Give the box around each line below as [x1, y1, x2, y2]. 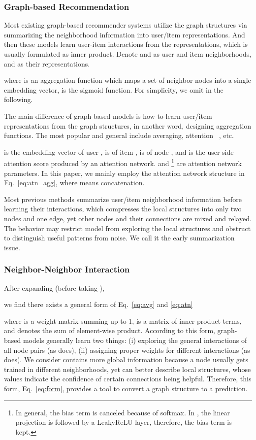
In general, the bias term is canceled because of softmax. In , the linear [15, 407, 230, 417]
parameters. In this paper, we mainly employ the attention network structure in [4, 168, 245, 178]
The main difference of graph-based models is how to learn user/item [4, 110, 212, 121]
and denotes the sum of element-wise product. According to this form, [4, 325, 215, 336]
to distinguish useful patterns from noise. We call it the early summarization [4, 233, 235, 243]
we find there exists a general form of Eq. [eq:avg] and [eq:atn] [4, 299, 193, 309]
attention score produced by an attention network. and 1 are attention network [4, 157, 242, 168]
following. [4, 94, 33, 104]
